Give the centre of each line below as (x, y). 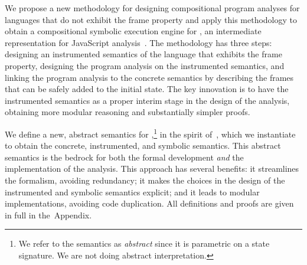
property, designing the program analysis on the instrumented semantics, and (145, 65)
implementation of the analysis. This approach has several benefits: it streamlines (152, 169)
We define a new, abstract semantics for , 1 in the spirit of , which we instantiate (150, 133)
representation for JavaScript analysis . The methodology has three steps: (138, 42)
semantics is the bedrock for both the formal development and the (124, 157)
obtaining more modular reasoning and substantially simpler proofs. (128, 112)
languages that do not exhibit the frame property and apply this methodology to (151, 19)
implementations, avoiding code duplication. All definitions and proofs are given (149, 203)
